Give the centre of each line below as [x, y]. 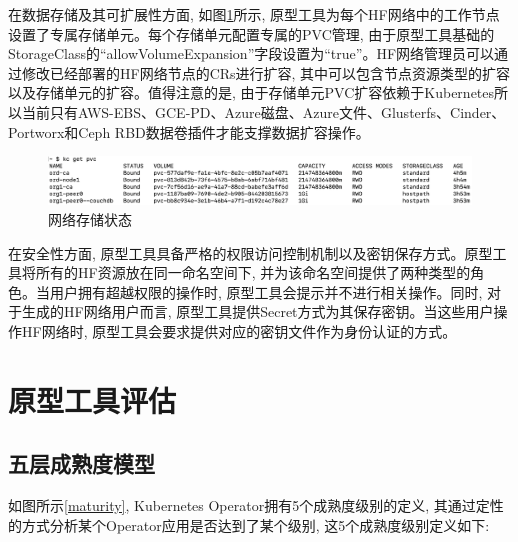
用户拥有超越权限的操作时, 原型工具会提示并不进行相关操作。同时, [266, 291]
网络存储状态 [90, 219]
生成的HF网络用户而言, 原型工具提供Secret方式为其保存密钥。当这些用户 [257, 311]
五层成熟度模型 [81, 463]
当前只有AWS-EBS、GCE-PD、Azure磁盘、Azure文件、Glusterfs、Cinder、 [263, 111]
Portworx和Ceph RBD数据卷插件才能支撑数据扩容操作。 [189, 131]
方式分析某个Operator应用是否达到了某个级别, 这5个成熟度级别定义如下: [255, 524]
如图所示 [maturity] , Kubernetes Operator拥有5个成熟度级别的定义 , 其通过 [242, 505]
